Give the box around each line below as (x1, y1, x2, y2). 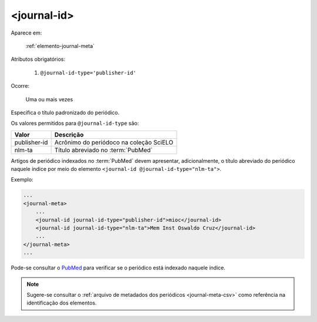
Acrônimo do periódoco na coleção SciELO (54, 138, 173, 146)
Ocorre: (11, 83, 29, 90)
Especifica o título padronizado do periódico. (11, 109, 120, 116)
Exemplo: (11, 176, 33, 183)
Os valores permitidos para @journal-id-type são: (11, 120, 139, 127)
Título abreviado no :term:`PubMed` (54, 146, 153, 154)
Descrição (54, 131, 84, 139)
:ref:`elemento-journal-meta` (25, 42, 95, 49)
